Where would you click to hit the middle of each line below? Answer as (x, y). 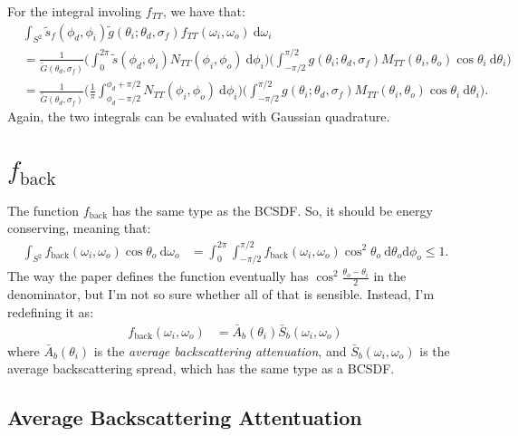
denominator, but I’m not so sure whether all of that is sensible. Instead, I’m (221, 294)
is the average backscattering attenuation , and (220, 350)
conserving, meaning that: (79, 228)
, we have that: (204, 11)
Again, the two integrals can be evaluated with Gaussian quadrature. (199, 116)
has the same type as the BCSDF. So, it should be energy (272, 210)
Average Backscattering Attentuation (185, 417)
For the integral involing (75, 11)
